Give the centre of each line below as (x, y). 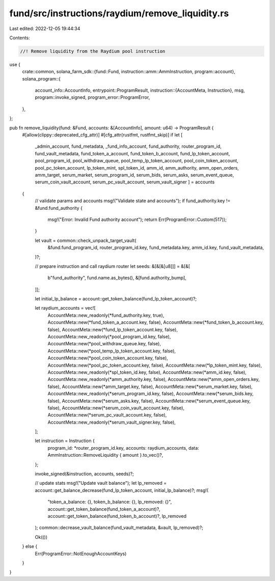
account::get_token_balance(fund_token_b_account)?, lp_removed (117, 516)
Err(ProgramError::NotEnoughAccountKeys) (81, 554)
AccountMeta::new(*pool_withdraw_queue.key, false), (104, 344)
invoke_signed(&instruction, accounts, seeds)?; (85, 474)
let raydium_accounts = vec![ (65, 308)
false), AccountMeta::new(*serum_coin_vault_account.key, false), (116, 408)
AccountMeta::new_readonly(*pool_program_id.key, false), (109, 337)
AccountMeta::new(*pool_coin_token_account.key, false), (108, 358)
